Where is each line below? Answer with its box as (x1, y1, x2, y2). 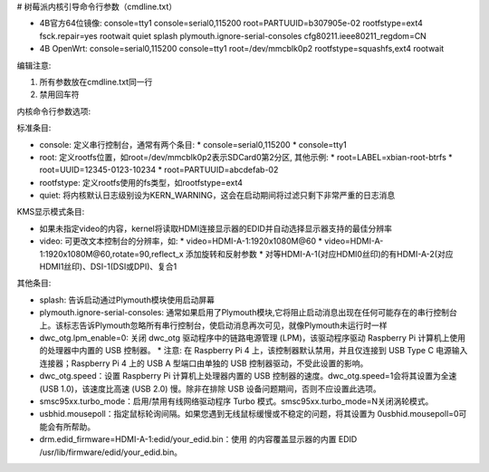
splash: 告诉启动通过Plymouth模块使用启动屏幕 (39, 294, 215, 305)
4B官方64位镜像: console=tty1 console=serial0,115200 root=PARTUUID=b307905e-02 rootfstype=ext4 (39, 18, 423, 29)
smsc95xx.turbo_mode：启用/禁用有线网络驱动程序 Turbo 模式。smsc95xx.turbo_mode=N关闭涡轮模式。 (39, 395, 434, 407)
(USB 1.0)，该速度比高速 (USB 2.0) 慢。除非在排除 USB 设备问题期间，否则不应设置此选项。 (39, 383, 381, 394)
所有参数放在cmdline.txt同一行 (39, 76, 153, 87)
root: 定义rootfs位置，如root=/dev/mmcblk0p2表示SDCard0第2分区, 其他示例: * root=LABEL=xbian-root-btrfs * (39, 151, 453, 162)
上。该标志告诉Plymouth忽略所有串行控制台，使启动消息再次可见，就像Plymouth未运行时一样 (39, 320, 388, 331)
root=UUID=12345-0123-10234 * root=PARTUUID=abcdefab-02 (39, 164, 279, 176)
